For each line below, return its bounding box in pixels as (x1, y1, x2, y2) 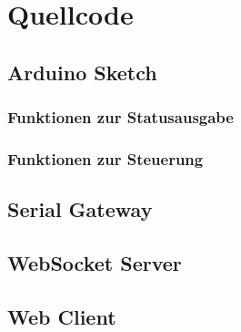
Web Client (7, 302, 116, 330)
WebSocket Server (7, 249, 182, 277)
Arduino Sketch (7, 57, 157, 86)
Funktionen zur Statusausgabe (7, 106, 234, 129)
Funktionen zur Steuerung (7, 147, 204, 170)
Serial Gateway (7, 195, 153, 223)
